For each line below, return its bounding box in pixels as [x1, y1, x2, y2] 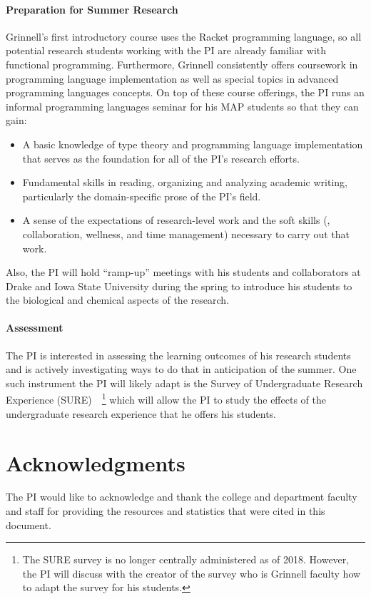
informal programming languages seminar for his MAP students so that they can [6, 98, 359, 113]
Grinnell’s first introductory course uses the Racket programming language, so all [6, 29, 362, 43]
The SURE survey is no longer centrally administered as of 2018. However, [22, 552, 350, 567]
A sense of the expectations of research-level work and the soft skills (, [22, 213, 330, 227]
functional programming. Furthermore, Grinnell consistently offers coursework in [6, 56, 358, 71]
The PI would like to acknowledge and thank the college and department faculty [6, 489, 357, 504]
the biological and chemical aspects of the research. [6, 292, 229, 307]
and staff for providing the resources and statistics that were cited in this [6, 503, 325, 518]
